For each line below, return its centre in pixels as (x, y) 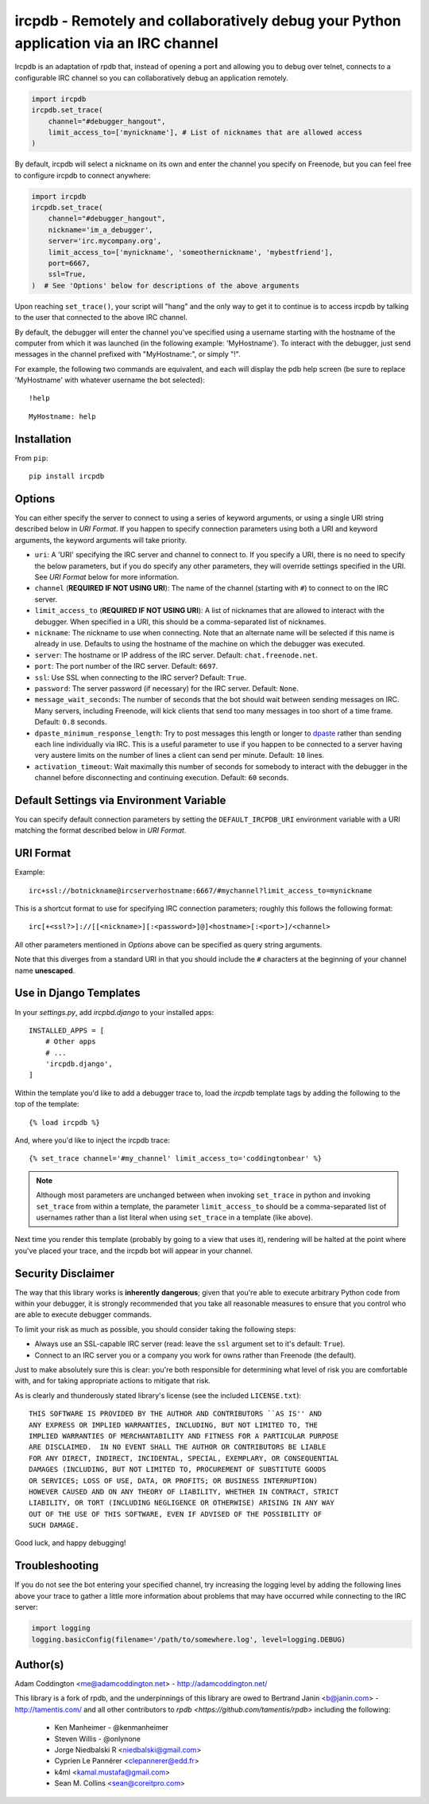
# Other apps (70, 1042)
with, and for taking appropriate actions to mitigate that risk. (112, 1380)
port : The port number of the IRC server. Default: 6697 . (126, 666)
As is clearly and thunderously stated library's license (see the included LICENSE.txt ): (158, 1395)
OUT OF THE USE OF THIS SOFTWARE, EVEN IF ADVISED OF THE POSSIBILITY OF (176, 1514)
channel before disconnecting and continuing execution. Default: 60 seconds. (162, 778)
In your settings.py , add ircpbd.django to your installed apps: (114, 1012)
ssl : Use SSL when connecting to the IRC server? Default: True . (141, 677)
